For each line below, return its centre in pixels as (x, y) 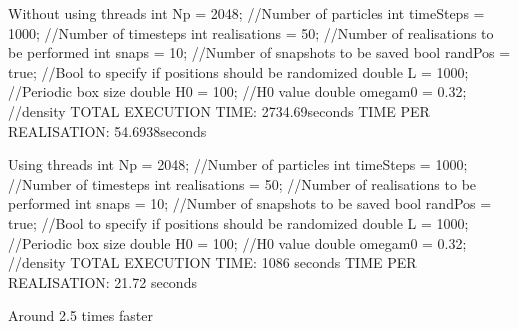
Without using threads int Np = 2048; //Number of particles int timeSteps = (246, 13)
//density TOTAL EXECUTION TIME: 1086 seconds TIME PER (212, 262)
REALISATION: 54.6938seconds (107, 130)
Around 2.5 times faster (80, 315)
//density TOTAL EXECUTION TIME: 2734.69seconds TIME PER (219, 110)
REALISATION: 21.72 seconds (102, 281)
